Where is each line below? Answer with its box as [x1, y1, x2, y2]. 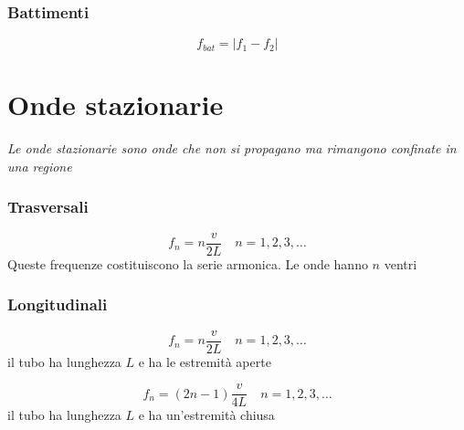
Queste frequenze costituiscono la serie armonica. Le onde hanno [7, 254, 368, 273]
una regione [7, 156, 72, 175]
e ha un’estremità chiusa [138, 405, 275, 425]
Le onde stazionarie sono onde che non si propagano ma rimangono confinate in [7, 139, 457, 158]
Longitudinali [7, 293, 108, 316]
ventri [384, 254, 417, 273]
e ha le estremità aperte [138, 351, 271, 371]
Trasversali [7, 195, 89, 218]
